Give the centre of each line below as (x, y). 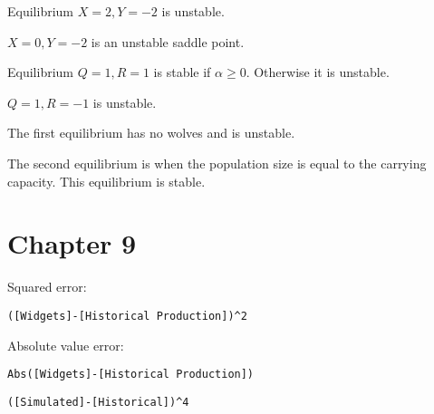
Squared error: (47, 287)
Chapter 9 (72, 243)
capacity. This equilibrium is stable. (106, 181)
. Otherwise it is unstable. (318, 72)
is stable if (182, 72)
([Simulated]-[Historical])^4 (98, 402)
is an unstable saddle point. (168, 41)
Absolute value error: (66, 345)
